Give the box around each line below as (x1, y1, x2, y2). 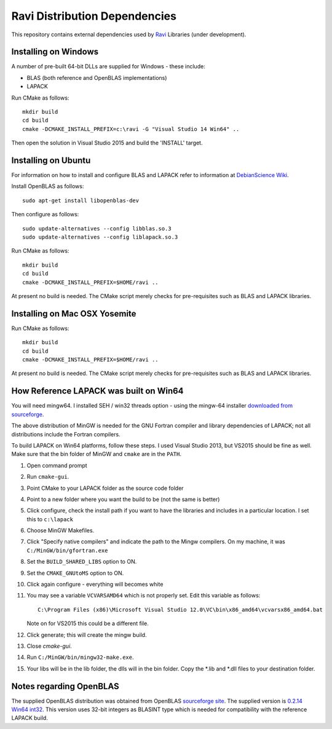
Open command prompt (26, 462, 87, 469)
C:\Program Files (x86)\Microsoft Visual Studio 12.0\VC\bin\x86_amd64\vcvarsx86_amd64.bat (38, 606, 323, 613)
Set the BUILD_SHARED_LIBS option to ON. (26, 558, 137, 565)
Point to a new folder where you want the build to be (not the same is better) (26, 495, 220, 503)
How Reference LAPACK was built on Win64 (11, 386, 184, 396)
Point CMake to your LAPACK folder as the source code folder (26, 484, 184, 492)
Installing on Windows (11, 47, 99, 57)
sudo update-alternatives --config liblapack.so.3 (22, 234, 178, 241)
